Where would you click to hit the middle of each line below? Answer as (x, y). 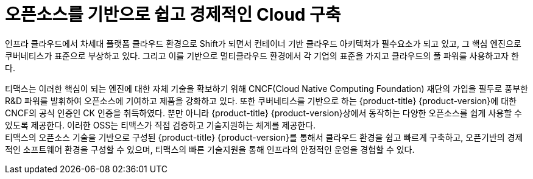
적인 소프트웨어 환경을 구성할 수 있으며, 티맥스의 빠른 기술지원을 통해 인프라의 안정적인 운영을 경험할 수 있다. (210, 149)
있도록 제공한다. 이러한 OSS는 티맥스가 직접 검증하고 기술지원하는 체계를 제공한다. (161, 125)
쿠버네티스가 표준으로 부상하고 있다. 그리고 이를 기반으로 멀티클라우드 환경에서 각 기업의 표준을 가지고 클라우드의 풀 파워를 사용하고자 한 (262, 55)
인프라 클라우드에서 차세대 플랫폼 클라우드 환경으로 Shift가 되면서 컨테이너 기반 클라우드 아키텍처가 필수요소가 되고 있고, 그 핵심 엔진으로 (263, 43)
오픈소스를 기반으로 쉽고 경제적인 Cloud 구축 (173, 15)
